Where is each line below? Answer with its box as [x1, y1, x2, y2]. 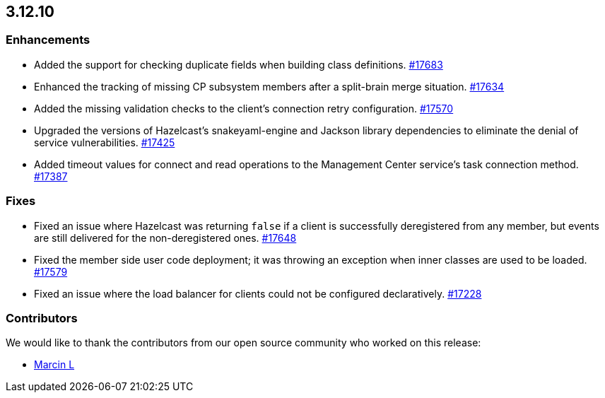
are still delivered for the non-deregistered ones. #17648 [34, 231, 297, 244]
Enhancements [6, 33, 90, 47]
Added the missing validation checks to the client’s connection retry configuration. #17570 [34, 102, 454, 115]
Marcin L [34, 358, 75, 371]
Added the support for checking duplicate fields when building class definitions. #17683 [34, 58, 443, 71]
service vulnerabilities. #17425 [34, 136, 175, 148]
